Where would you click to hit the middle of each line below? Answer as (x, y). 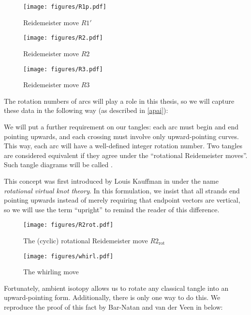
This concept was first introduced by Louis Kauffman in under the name (111, 181)
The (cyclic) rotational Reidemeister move (86, 240)
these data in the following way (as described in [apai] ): (86, 110)
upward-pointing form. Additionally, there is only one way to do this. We (112, 297)
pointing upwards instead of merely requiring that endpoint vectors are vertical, (122, 200)
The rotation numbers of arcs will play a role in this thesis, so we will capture (119, 101)
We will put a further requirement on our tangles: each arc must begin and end (121, 126)
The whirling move (51, 272)
